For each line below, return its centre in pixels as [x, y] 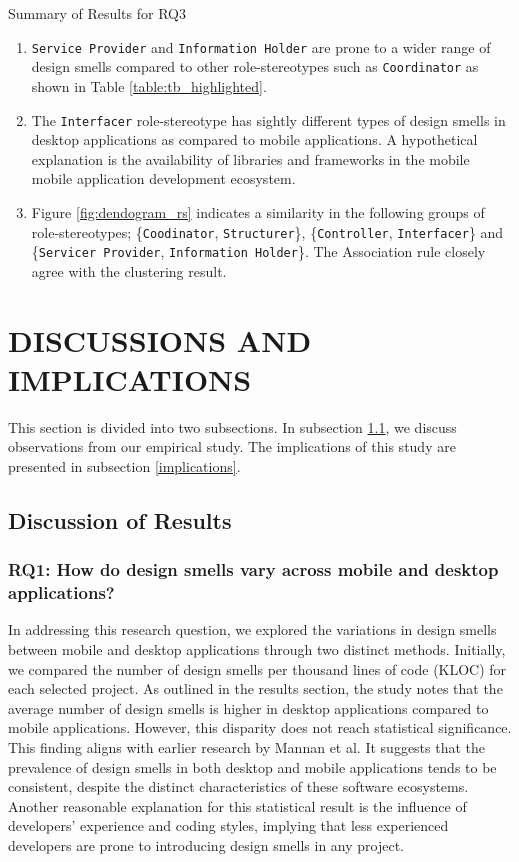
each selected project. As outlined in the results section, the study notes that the [255, 688]
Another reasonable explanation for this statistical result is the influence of [237, 805]
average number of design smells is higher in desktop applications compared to [248, 707]
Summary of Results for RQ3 [97, 13]
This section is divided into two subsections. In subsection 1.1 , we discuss [232, 426]
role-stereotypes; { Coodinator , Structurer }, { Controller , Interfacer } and [267, 231]
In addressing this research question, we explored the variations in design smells [252, 629]
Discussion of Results [120, 519]
